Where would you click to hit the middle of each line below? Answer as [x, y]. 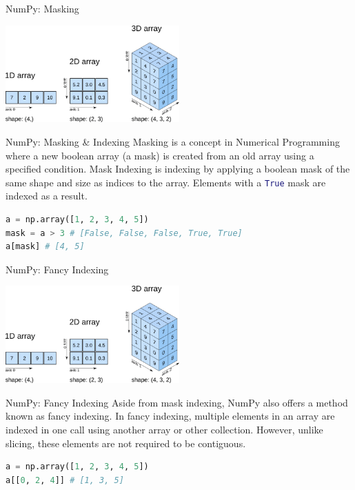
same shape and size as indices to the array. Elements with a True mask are [166, 182]
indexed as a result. [47, 196]
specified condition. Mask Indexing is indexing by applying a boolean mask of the [178, 169]
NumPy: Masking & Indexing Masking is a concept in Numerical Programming [173, 141]
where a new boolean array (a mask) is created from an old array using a [160, 155]
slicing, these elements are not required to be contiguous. [126, 443]
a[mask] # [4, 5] [45, 247]
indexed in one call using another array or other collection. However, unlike [164, 429]
